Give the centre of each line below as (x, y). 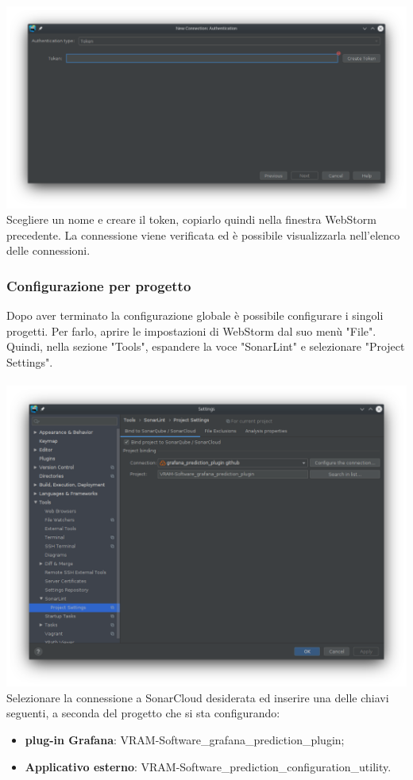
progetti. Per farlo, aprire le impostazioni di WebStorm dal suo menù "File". (191, 330)
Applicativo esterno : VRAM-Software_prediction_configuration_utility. (208, 766)
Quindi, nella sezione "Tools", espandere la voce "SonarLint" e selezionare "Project (206, 346)
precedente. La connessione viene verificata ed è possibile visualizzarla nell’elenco (203, 234)
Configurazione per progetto (99, 285)
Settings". (30, 362)
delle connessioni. (48, 250)
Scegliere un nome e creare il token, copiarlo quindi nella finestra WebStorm (191, 219)
